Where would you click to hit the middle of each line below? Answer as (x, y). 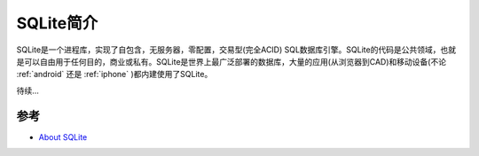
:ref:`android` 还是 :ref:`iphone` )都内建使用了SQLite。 (114, 74)
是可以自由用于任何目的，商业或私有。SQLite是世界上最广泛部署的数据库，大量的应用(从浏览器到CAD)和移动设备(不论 (232, 61)
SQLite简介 (57, 23)
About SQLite (63, 136)
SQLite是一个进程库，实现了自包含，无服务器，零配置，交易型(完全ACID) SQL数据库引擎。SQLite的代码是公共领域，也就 (236, 50)
